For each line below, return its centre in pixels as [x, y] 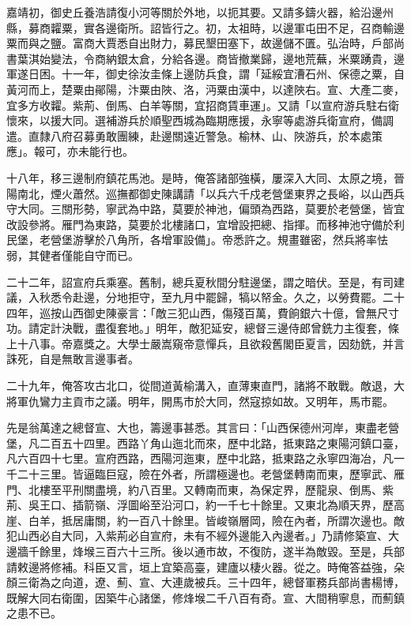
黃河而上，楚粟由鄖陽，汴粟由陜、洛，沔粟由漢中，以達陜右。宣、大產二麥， [205, 89]
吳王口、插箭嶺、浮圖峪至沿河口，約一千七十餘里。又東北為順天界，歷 [211, 505]
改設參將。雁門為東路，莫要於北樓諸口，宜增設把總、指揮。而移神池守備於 [200, 224]
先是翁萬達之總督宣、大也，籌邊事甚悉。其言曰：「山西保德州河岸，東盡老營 [203, 427]
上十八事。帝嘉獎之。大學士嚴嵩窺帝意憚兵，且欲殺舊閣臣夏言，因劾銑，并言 [205, 343]
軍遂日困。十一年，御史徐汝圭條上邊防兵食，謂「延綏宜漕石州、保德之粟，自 [205, 74]
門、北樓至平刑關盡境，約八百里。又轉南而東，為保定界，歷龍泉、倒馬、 [194, 489]
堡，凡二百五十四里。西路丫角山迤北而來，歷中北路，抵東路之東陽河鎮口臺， [205, 442]
